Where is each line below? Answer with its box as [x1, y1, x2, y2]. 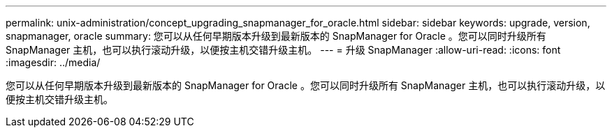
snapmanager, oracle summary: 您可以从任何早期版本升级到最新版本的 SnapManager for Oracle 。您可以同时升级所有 [6, 30, 546, 42]
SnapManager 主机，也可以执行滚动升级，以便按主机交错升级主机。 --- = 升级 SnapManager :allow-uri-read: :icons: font [6, 44, 561, 56]
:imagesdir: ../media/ [6, 56, 101, 68]
